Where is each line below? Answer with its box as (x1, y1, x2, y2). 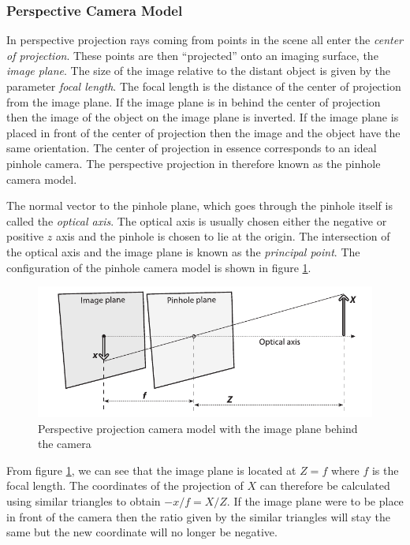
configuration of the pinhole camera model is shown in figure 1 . (6, 259, 311, 275)
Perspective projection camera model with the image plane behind (38, 420, 358, 436)
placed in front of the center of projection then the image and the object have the (6, 124, 401, 140)
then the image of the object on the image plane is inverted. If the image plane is (6, 109, 399, 125)
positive (6, 228, 44, 245)
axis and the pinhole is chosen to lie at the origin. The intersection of (55, 228, 390, 245)
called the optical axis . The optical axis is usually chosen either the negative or (6, 212, 387, 229)
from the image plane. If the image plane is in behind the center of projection (6, 93, 381, 110)
